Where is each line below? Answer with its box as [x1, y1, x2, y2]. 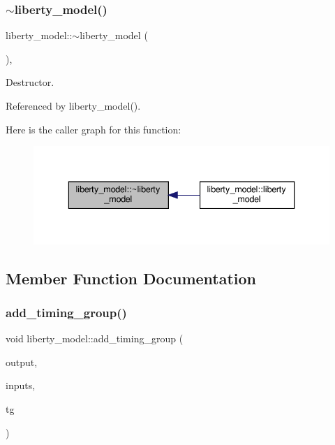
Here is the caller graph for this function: [6, 122, 181, 136]
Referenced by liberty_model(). [6, 99, 141, 112]
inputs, [6, 378, 36, 393]
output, [6, 354, 38, 369]
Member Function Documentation [6, 267, 257, 289]
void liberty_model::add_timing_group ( [6, 331, 184, 346]
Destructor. [6, 75, 54, 89]
